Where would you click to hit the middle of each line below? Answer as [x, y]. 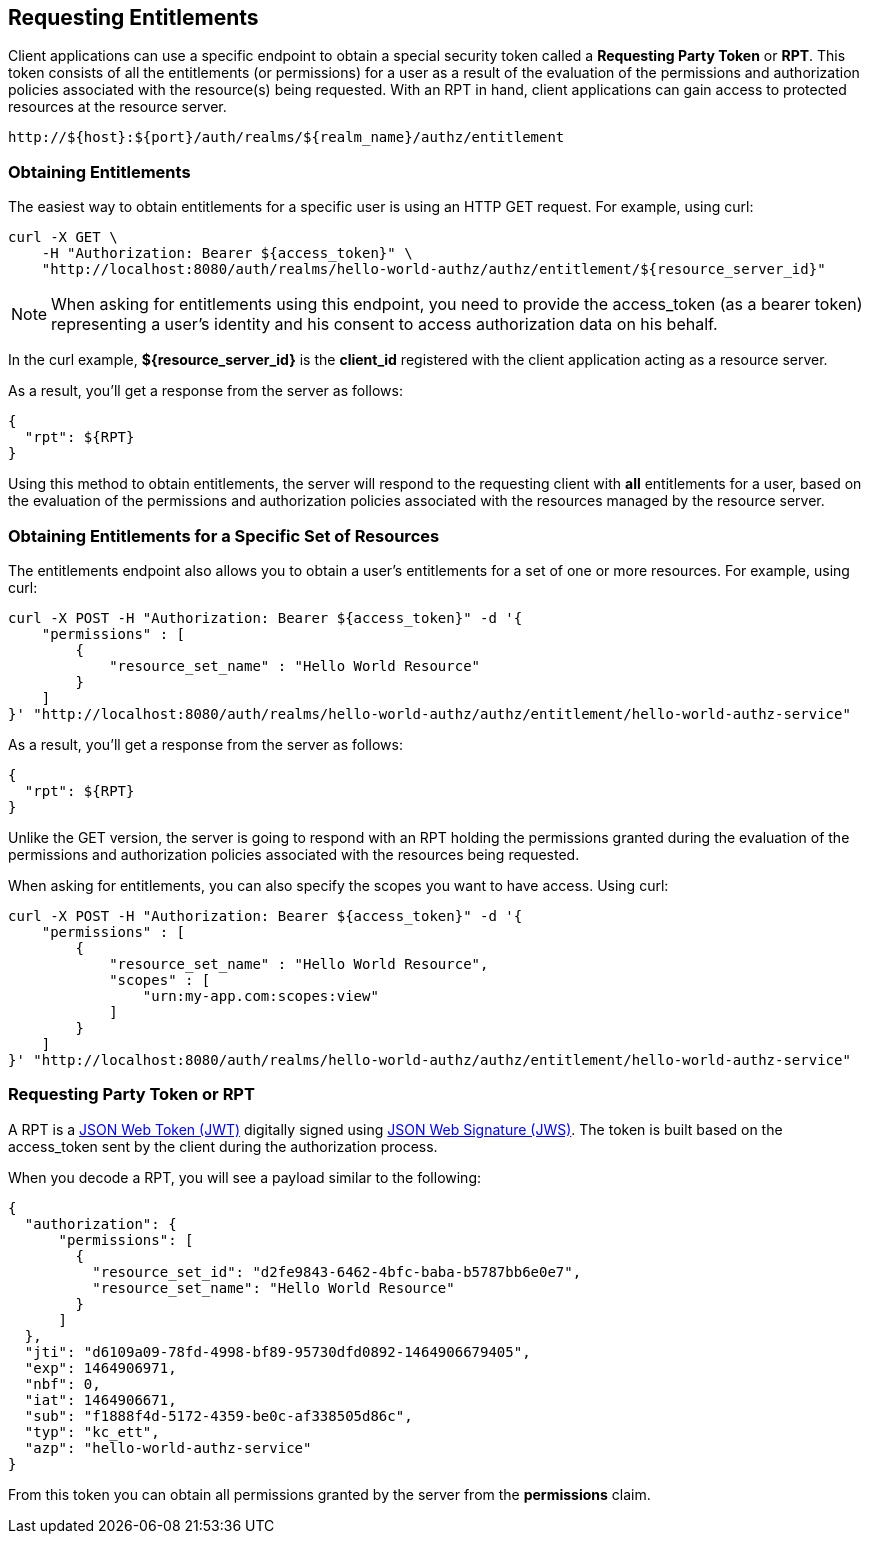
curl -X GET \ [63, 237]
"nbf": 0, [62, 1383]
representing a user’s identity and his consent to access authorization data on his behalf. [384, 324]
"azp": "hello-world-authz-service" [168, 1447]
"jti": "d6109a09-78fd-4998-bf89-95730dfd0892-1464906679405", [277, 1351]
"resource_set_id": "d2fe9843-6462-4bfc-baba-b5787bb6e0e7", [337, 1271]
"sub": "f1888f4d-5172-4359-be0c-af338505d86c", [218, 1415]
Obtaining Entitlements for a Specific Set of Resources [224, 535]
